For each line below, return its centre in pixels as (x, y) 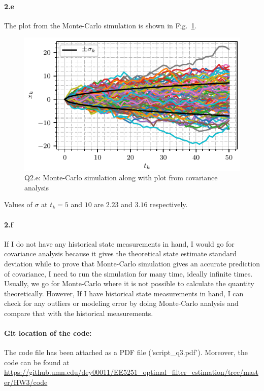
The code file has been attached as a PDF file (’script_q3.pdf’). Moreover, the (126, 352)
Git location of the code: (48, 333)
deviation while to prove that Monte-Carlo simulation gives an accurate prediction (132, 263)
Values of (18, 204)
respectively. (169, 204)
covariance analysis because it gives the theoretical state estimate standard (120, 253)
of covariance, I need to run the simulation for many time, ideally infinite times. (128, 273)
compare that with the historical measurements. (79, 313)
